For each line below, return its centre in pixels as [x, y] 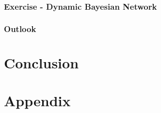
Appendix [37, 101]
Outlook [20, 28]
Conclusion [41, 62]
